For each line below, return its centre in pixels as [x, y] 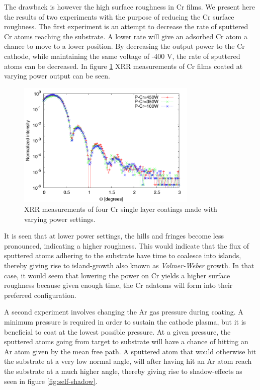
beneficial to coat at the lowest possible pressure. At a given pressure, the [117, 331]
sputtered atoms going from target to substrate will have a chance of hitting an [126, 341]
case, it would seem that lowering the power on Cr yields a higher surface [117, 275]
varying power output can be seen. [57, 76]
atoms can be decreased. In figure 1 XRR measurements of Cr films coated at [123, 66]
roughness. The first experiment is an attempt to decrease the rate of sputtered [126, 26]
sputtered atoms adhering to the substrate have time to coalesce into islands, [123, 255]
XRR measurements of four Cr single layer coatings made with [121, 209]
